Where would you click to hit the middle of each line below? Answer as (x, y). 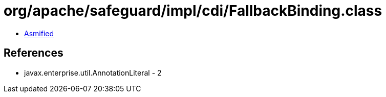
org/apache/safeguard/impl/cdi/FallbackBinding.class (193, 11)
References (34, 53)
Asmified (39, 33)
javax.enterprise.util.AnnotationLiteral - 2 (93, 72)
